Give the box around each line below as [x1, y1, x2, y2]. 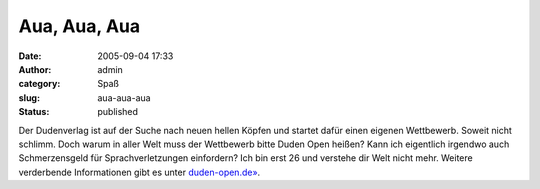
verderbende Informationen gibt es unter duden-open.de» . [18, 166, 261, 178]
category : [18, 78, 61, 90]
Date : [18, 50, 42, 62]
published [97, 106, 139, 118]
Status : [18, 106, 50, 118]
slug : [18, 91, 40, 104]
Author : [18, 63, 52, 75]
